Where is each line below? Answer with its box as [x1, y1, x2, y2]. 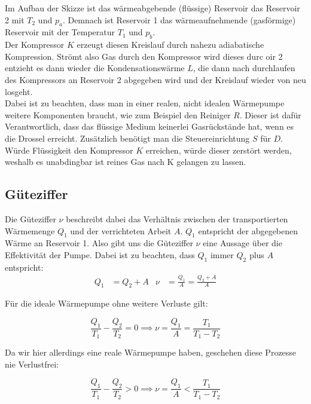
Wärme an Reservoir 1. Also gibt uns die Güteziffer [5, 237, 193, 249]
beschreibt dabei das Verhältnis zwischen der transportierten [66, 212, 288, 225]
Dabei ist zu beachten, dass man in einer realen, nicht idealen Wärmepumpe [5, 97, 285, 109]
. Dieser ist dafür [239, 108, 301, 121]
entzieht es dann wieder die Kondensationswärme [5, 62, 185, 74]
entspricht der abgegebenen [198, 224, 298, 237]
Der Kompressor [5, 38, 65, 51]
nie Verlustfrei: [5, 357, 59, 370]
